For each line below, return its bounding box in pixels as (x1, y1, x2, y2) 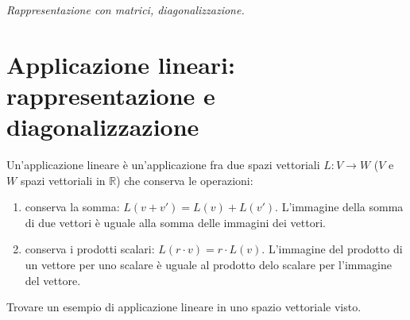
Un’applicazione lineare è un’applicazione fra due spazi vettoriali (6, 156, 320, 173)
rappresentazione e (6, 79, 215, 111)
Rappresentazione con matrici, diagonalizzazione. (6, 2, 245, 17)
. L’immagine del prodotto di (261, 241, 403, 257)
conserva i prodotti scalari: (25, 241, 155, 257)
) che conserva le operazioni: (116, 172, 253, 188)
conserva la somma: (25, 199, 120, 215)
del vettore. (25, 272, 81, 288)
